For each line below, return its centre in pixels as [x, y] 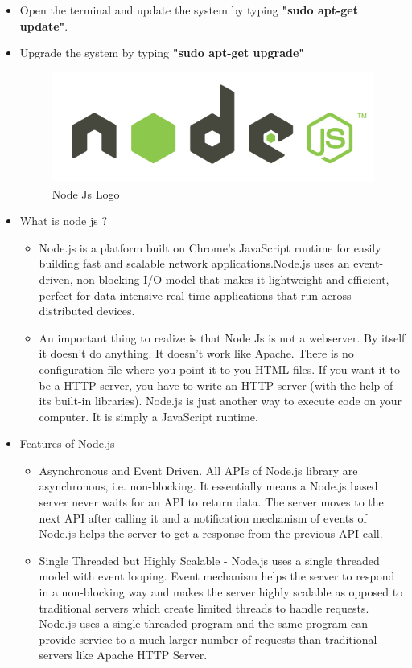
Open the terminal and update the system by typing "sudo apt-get [189, 10]
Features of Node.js [67, 443]
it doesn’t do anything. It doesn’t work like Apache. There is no [196, 353]
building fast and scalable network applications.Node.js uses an [194, 263]
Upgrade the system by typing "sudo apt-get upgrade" [162, 53]
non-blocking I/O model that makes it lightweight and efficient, [233, 279]
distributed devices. [87, 311]
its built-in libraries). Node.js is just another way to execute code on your [220, 401]
